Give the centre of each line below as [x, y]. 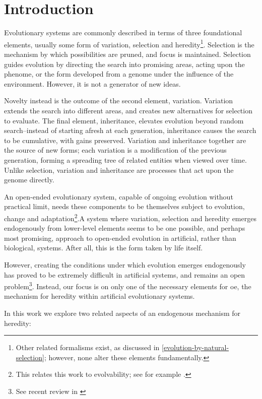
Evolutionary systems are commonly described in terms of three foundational [123, 32]
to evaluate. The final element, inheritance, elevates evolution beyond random [124, 120]
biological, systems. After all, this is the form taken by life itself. [104, 248]
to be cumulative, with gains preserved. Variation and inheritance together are [125, 140]
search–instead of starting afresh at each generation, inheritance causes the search [130, 130]
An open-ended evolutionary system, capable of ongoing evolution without [119, 196]
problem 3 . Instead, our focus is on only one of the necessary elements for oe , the [128, 285]
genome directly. [29, 180]
